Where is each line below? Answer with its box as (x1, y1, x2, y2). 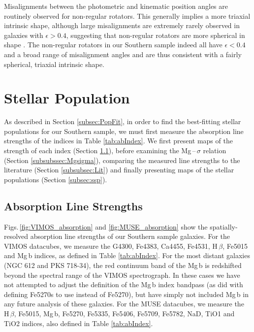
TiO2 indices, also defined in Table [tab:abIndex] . (4, 318, 153, 328)
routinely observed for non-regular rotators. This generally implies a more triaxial (4, 10, 251, 21)
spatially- (210, 221, 238, 232)
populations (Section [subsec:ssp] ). (4, 174, 107, 184)
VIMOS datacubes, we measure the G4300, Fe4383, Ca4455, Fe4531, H (4, 240, 218, 251)
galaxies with (4, 30, 43, 40)
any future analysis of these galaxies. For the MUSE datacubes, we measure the (4, 299, 244, 309)
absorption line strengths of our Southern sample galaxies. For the (30, 231, 230, 241)
